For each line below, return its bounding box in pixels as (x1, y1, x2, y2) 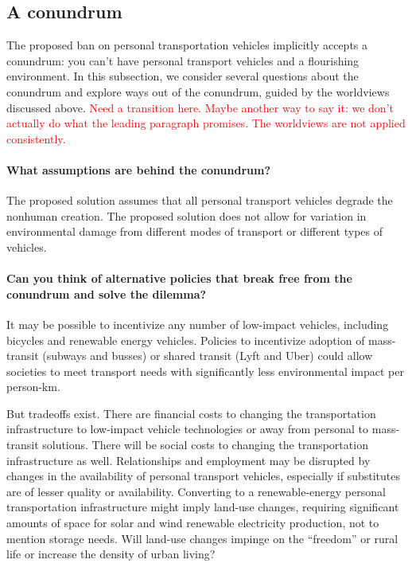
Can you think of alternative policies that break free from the (6, 270, 352, 287)
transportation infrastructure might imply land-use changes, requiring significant (6, 499, 399, 515)
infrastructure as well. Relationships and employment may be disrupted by (6, 452, 371, 468)
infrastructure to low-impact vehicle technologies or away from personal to (6, 420, 369, 437)
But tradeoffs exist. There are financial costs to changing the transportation (6, 405, 376, 421)
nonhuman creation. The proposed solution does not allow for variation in (6, 207, 367, 224)
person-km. (6, 378, 60, 395)
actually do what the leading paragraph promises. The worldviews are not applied (6, 115, 406, 131)
